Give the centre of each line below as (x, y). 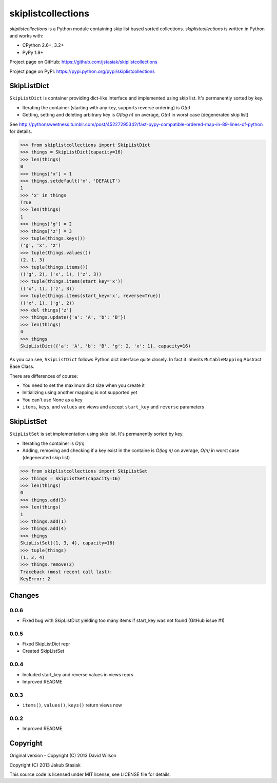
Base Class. (22, 366)
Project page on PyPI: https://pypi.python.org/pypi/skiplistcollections (82, 71)
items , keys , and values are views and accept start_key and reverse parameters (113, 407)
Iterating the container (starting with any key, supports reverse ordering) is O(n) (106, 107)
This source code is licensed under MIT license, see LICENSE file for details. (90, 774)
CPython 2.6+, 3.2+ (43, 45)
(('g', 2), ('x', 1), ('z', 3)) (61, 274)
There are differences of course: (44, 376)
